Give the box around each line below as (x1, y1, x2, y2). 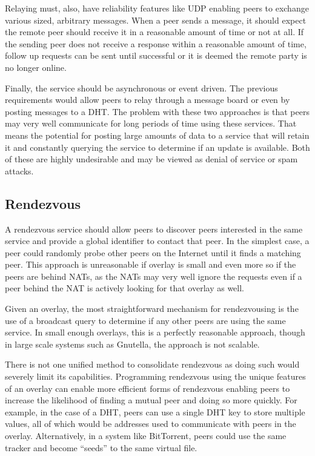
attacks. (5, 164, 34, 177)
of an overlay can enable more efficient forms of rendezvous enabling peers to (5, 382, 290, 394)
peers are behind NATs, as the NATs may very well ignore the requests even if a (5, 269, 302, 282)
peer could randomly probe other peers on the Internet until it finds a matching (5, 246, 301, 259)
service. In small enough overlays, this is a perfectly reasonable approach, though (5, 326, 305, 339)
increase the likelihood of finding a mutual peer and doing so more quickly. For (5, 394, 297, 406)
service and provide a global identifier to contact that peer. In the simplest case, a (5, 234, 310, 247)
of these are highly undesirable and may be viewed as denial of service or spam (5, 153, 298, 165)
